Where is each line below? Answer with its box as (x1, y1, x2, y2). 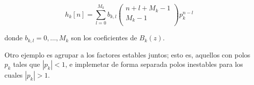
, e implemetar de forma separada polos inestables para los (65, 59, 243, 69)
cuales (4, 70, 23, 80)
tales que (13, 59, 40, 69)
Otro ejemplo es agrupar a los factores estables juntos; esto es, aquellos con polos (4, 49, 251, 59)
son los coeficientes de (71, 32, 137, 43)
